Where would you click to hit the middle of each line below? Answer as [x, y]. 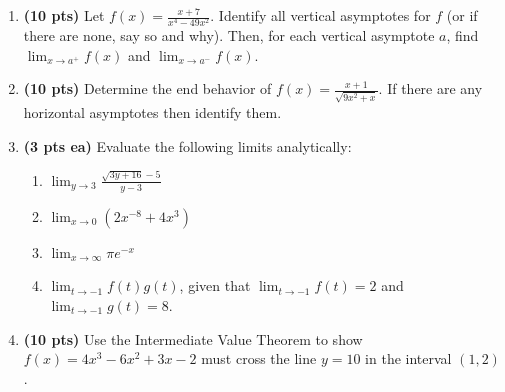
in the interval [408, 358]
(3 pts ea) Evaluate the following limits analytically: [187, 145]
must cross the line [259, 358]
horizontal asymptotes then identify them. [152, 112]
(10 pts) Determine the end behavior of [147, 88]
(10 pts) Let [64, 15]
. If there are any [430, 88]
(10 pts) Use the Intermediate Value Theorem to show [193, 338]
